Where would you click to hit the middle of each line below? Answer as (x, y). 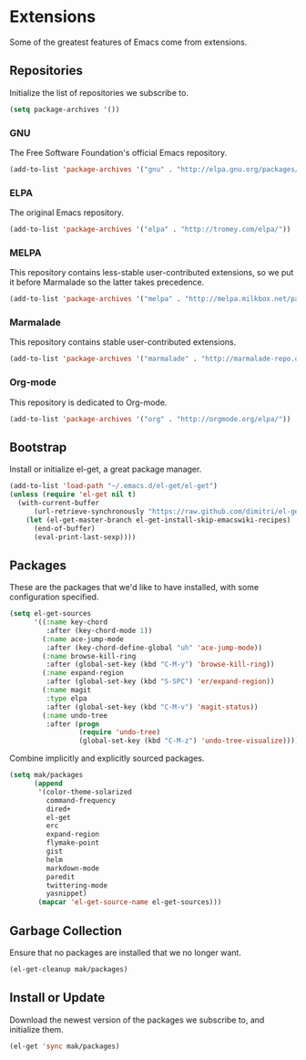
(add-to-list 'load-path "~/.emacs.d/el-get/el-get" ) (114, 486)
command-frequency (81, 800)
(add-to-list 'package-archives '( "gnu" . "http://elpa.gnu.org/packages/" (156, 169)
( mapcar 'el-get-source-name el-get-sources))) (130, 902)
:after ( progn (73, 724)
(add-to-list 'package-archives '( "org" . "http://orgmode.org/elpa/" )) (150, 419)
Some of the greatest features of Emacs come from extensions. (128, 42)
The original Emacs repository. (67, 213)
